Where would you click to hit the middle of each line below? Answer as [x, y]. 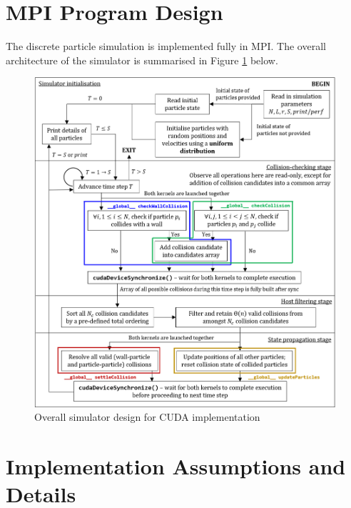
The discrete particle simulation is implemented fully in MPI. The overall [166, 46]
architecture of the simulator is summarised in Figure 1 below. [142, 60]
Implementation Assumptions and [176, 466]
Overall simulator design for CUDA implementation [147, 417]
